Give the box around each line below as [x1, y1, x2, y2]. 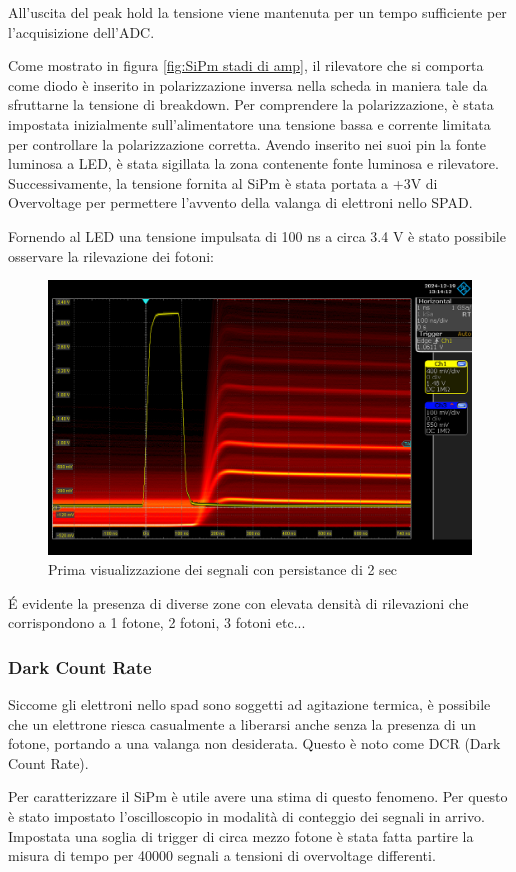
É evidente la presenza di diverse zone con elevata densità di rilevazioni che [8, 592, 469, 613]
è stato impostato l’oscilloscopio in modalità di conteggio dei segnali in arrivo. [8, 806, 485, 827]
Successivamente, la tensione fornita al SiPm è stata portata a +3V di [8, 172, 438, 193]
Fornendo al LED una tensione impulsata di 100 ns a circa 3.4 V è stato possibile [8, 225, 506, 246]
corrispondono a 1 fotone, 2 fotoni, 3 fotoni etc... [8, 612, 306, 633]
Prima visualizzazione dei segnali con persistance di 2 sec [48, 559, 398, 580]
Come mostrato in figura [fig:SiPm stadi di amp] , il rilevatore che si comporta [8, 55, 484, 76]
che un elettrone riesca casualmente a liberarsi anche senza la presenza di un [8, 713, 476, 734]
